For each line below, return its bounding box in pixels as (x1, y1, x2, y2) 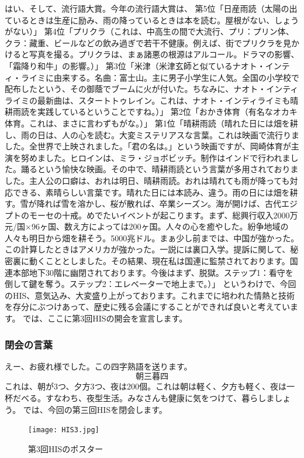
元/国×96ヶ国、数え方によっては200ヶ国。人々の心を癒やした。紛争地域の (5, 220, 289, 233)
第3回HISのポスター (28, 442, 103, 454)
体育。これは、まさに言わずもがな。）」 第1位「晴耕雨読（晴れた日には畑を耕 (5, 117, 298, 129)
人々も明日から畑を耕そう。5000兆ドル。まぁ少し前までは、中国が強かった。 (5, 231, 299, 244)
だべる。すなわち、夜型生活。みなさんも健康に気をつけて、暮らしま (12, 392, 275, 404)
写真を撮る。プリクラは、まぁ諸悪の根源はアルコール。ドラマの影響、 (29, 48, 299, 60)
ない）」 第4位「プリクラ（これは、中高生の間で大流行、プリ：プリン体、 (12, 25, 294, 37)
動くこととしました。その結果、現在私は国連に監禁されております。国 (29, 255, 298, 267)
